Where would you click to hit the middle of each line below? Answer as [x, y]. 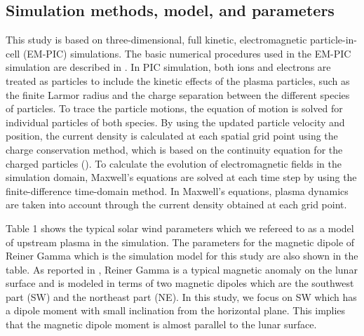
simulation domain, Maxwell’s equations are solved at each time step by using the [181, 177]
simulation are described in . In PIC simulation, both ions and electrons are [168, 67]
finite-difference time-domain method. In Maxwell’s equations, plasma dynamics [177, 190]
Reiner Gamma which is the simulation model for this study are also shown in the [182, 256]
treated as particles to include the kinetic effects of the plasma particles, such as [178, 80]
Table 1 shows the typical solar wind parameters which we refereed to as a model [180, 228]
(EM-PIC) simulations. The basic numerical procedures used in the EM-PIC [187, 53]
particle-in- [334, 40]
